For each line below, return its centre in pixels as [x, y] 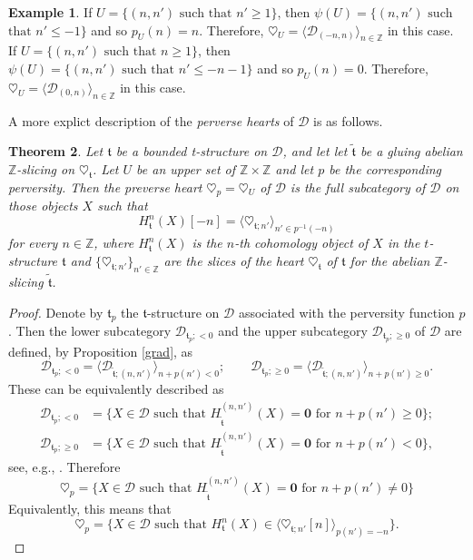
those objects [43, 206]
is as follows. [348, 120]
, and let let [315, 151]
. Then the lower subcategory [90, 330]
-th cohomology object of [301, 243]
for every [33, 243]
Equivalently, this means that [90, 508]
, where [114, 243]
